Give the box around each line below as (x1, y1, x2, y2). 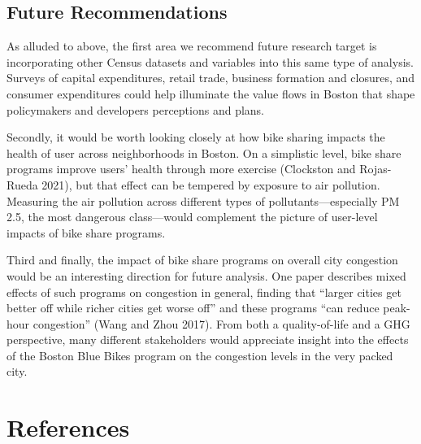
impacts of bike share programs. (7, 224, 166, 241)
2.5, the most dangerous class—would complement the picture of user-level (7, 208, 378, 225)
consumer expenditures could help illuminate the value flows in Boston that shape (7, 85, 415, 102)
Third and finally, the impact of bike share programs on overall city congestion (7, 251, 398, 268)
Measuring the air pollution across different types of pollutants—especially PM (7, 192, 400, 209)
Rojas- (359, 160, 392, 177)
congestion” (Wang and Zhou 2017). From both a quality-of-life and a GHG (33, 315, 410, 332)
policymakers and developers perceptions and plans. (7, 101, 265, 118)
